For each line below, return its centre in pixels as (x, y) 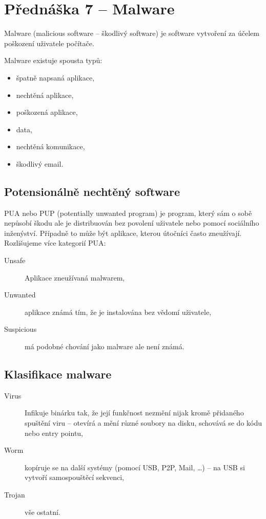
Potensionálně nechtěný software (92, 191)
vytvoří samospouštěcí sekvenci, (74, 477)
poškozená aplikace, (47, 112)
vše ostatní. (43, 512)
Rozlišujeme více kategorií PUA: (55, 243)
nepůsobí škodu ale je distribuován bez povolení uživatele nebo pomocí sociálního (132, 223)
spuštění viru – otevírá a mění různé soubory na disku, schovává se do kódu (144, 423)
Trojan (15, 494)
